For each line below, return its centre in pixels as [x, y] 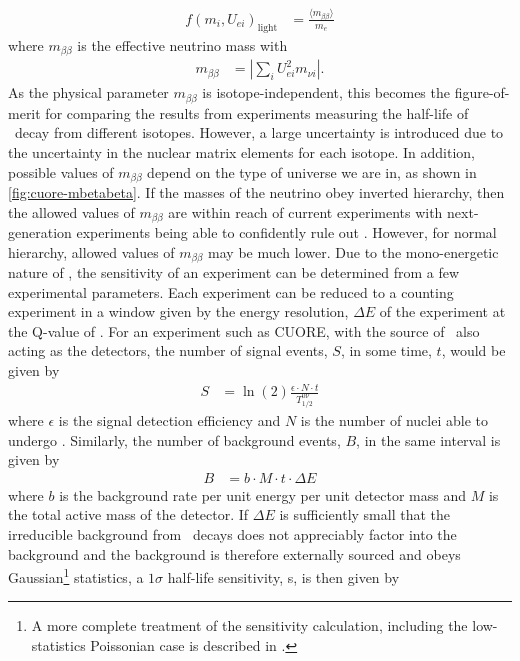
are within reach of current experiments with [305, 211]
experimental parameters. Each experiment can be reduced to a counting [231, 291]
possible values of [61, 171]
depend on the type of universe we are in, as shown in [312, 171]
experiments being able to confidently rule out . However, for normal [286, 232]
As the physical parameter [88, 92]
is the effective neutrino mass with [182, 44]
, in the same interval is [428, 439]
